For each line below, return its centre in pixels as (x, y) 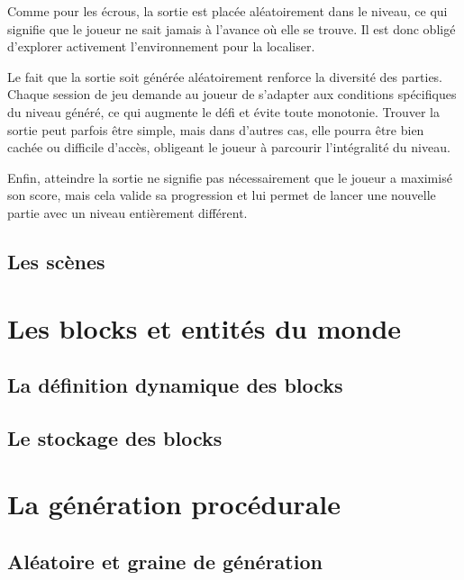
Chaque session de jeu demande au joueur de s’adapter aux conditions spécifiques (232, 94)
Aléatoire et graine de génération (165, 562)
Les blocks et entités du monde (205, 327)
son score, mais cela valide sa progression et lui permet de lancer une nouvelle (222, 195)
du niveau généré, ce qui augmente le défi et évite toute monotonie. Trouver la (223, 111)
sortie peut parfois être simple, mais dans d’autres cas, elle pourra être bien (216, 129)
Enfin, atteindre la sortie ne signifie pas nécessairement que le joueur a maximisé (230, 177)
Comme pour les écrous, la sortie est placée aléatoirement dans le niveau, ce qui (227, 11)
